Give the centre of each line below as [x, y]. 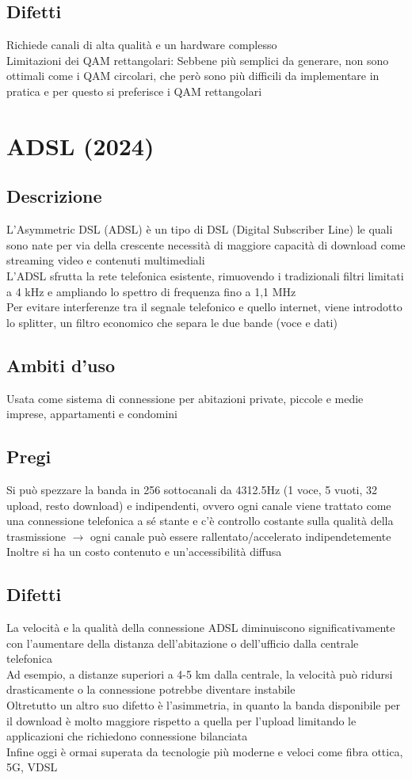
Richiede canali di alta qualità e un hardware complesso [142, 45]
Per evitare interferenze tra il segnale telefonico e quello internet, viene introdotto [204, 307]
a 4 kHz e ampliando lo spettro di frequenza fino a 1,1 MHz [151, 291]
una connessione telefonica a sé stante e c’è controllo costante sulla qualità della [200, 521]
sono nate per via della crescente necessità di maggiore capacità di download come [206, 244]
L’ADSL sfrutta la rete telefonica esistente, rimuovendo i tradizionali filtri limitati [205, 275]
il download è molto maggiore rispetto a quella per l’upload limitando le [181, 720]
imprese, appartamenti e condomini [92, 414]
